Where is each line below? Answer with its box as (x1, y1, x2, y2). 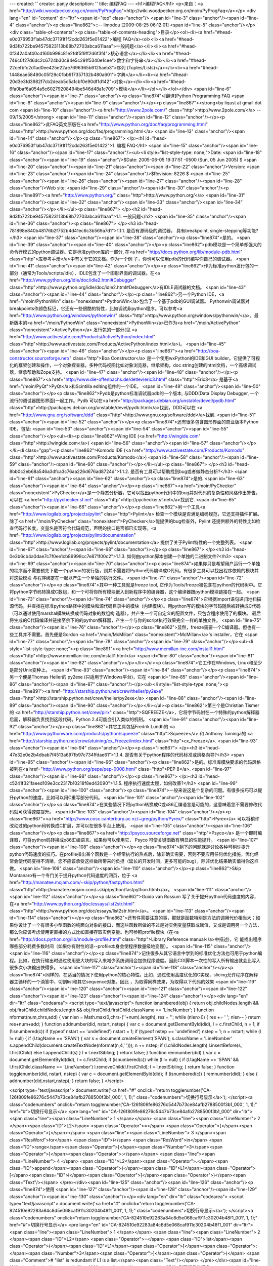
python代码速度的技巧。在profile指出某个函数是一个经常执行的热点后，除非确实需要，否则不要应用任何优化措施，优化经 (9, 851, 259, 857)
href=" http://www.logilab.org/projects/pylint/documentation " (9, 532, 136, 538)
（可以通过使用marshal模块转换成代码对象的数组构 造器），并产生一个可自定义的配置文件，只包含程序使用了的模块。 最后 (9, 610, 261, 616)
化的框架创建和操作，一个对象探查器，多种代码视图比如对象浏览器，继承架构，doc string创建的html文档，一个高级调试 (9, 362, 257, 368)
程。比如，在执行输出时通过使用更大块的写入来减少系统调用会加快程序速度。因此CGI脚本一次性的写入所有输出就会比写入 (9, 957, 261, 963)
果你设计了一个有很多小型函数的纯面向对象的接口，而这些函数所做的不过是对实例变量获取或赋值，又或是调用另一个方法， (9, 922, 262, 928)
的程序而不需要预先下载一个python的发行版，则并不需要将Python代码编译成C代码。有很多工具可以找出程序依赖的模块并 (9, 568, 259, 574)
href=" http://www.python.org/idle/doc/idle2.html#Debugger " (9, 277, 136, 283)
